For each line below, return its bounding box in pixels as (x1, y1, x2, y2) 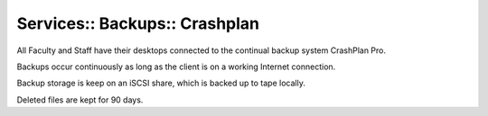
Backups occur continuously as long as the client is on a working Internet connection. (16, 61, 336, 72)
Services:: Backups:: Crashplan (16, 13, 260, 33)
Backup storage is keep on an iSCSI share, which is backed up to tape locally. (16, 77, 306, 89)
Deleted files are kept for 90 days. (16, 94, 144, 105)
